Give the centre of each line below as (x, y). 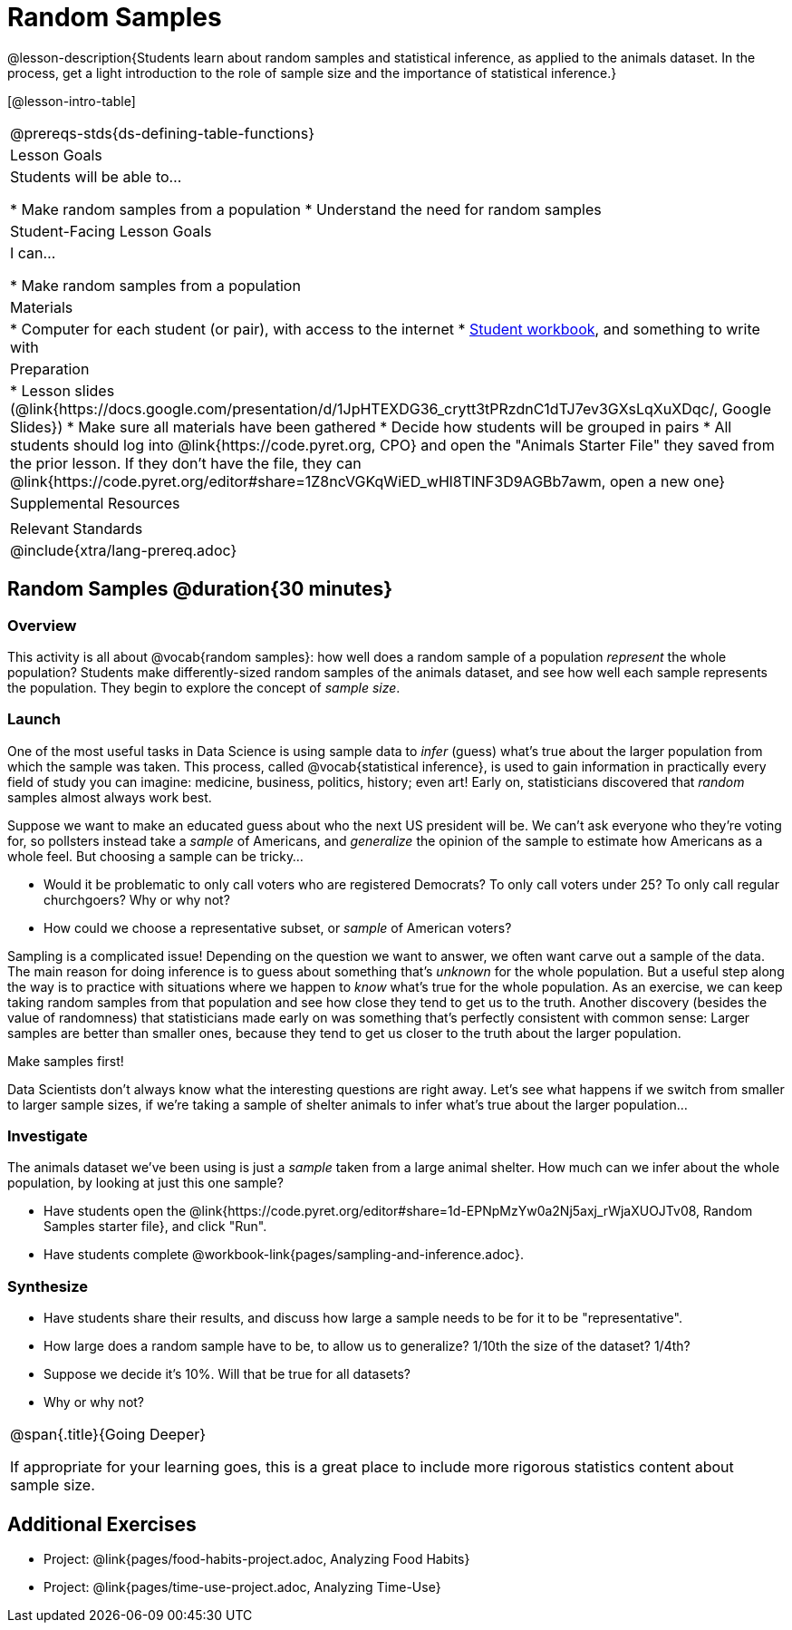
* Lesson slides (63, 390)
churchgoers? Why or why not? (137, 899)
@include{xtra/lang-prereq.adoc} (124, 550)
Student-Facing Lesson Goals (111, 231)
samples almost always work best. (110, 797)
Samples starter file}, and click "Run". (155, 1227)
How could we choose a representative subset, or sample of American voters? (278, 927)
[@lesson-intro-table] (72, 101)
